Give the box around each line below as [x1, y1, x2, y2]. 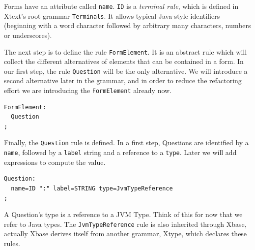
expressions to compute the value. [4, 156, 106, 167]
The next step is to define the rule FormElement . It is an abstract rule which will [4, 46, 247, 57]
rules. [4, 238, 20, 248]
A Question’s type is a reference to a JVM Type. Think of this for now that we [4, 209, 243, 219]
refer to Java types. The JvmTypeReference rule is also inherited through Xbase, [4, 219, 247, 229]
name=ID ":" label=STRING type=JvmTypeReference [11, 185, 173, 192]
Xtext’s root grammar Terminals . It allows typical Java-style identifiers [4, 10, 220, 21]
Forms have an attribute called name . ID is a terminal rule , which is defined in [4, 1, 239, 11]
